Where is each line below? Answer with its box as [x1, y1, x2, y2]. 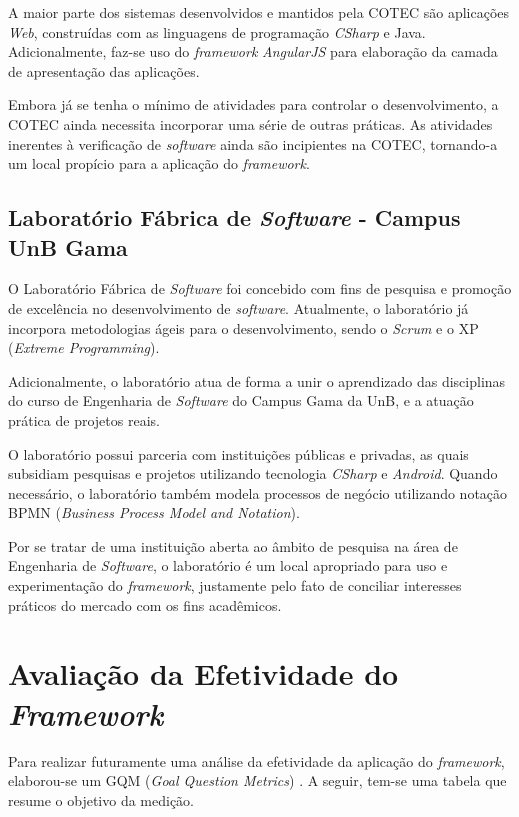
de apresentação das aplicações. [8, 60, 200, 81]
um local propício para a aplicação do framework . [8, 153, 310, 174]
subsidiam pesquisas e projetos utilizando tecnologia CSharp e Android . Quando [8, 463, 498, 484]
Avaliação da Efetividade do [8, 653, 399, 694]
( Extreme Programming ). [8, 337, 160, 358]
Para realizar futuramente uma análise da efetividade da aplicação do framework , [8, 750, 505, 771]
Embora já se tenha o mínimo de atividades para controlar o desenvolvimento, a [8, 94, 499, 115]
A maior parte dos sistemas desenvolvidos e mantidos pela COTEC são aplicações [8, 2, 510, 22]
